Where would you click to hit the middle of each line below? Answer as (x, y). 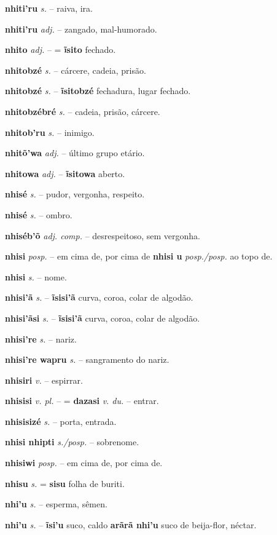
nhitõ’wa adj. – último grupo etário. (75, 153)
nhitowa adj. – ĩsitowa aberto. (65, 173)
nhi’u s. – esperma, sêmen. (56, 504)
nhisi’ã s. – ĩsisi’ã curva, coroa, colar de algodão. (99, 297)
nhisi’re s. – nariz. (41, 339)
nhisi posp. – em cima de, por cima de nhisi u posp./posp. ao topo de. (139, 256)
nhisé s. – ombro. (39, 214)
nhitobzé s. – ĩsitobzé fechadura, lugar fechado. (98, 91)
